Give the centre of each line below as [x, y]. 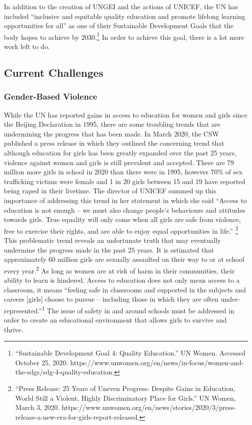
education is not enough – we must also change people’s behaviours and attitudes [125, 210]
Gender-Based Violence [51, 96]
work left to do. [27, 46]
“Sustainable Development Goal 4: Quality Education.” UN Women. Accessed [130, 353]
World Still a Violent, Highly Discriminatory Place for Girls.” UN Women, [126, 398]
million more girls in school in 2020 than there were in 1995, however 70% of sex [123, 172]
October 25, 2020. [42, 362]
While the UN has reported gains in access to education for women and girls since [126, 114]
